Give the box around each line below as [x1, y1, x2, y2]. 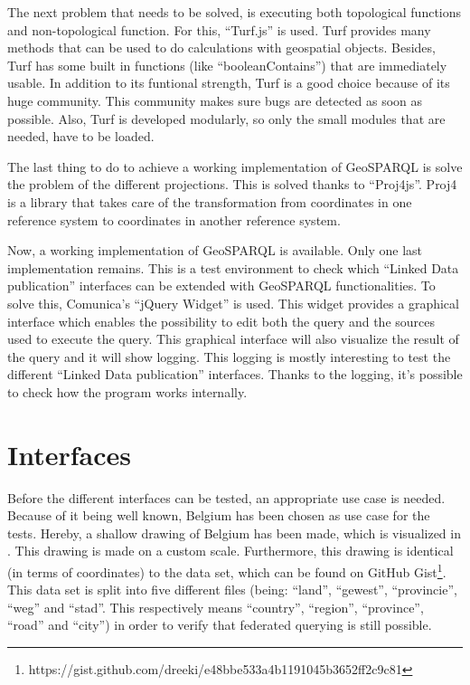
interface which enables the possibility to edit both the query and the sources [7, 311, 436, 330]
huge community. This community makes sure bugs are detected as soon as [7, 90, 423, 109]
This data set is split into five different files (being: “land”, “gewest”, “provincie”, [7, 580, 457, 599]
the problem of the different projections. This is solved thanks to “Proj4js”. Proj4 [7, 175, 457, 194]
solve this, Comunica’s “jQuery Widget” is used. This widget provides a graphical [7, 293, 459, 312]
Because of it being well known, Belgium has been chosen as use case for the [7, 506, 430, 525]
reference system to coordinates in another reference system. [7, 210, 341, 229]
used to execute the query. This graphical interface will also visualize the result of [7, 329, 459, 348]
